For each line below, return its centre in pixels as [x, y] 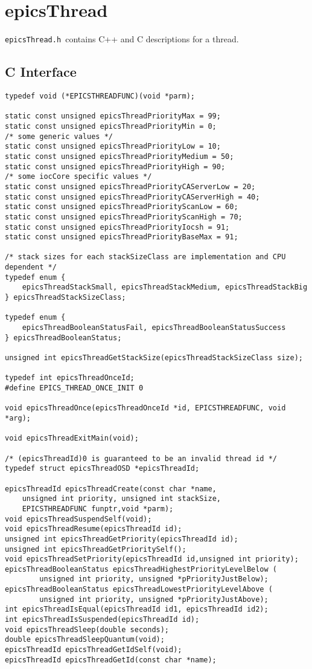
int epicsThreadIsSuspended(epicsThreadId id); [102, 620]
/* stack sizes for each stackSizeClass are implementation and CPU [145, 257]
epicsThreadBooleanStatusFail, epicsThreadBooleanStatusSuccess [154, 328]
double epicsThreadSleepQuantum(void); [85, 640]
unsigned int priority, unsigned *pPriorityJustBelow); [154, 579]
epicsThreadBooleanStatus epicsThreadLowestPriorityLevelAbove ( [139, 590]
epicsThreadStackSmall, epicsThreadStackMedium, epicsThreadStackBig [165, 287]
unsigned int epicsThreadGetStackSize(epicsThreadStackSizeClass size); [154, 358]
